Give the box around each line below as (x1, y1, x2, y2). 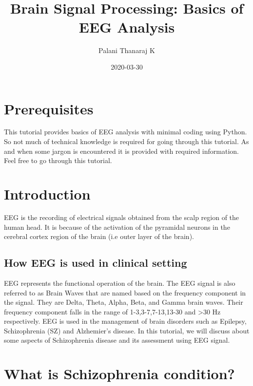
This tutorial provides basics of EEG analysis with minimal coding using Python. (4, 127, 247, 137)
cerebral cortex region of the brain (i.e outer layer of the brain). (4, 231, 194, 241)
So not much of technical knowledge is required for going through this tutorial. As (4, 136, 249, 147)
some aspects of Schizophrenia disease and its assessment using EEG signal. (4, 335, 230, 345)
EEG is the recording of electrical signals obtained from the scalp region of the (4, 212, 239, 222)
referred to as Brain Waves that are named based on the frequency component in (4, 287, 246, 297)
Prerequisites (4, 98, 94, 118)
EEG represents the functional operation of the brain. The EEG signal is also (4, 277, 235, 288)
